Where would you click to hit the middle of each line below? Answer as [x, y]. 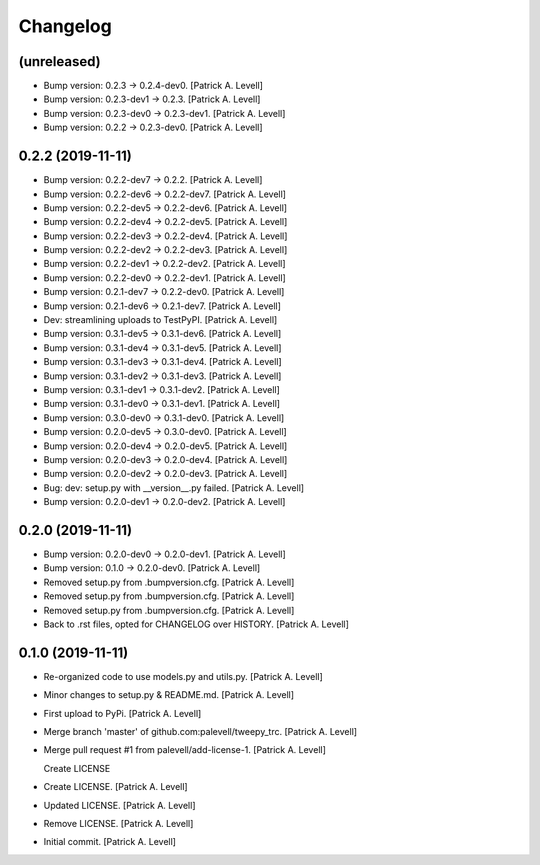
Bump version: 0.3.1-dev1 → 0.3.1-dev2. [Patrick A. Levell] [161, 389]
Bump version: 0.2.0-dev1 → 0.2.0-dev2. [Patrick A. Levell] [164, 502]
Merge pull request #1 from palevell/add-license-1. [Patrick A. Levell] [185, 750]
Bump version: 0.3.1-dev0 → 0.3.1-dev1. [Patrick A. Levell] [161, 404]
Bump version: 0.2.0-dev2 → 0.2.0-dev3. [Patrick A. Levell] [165, 474]
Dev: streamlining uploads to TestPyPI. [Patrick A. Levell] [160, 320]
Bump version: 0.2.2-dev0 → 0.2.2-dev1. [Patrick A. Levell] [165, 277]
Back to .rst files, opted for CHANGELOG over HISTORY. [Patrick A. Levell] [196, 624]
